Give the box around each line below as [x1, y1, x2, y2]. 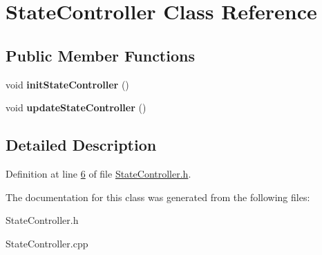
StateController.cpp [6, 236, 88, 250]
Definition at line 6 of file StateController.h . [6, 166, 191, 180]
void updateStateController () [6, 100, 146, 115]
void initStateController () [6, 77, 129, 91]
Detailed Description [6, 134, 157, 155]
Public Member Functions [6, 44, 195, 66]
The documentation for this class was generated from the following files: [6, 189, 310, 204]
